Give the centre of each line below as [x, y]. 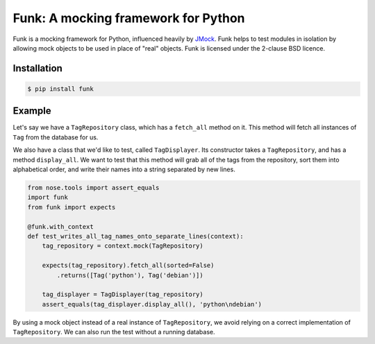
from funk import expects [72, 207]
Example [32, 111]
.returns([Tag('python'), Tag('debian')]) [130, 275]
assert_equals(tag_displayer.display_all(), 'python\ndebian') [152, 304]
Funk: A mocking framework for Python [129, 18]
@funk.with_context [60, 226]
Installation [37, 68]
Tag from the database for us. [56, 137]
